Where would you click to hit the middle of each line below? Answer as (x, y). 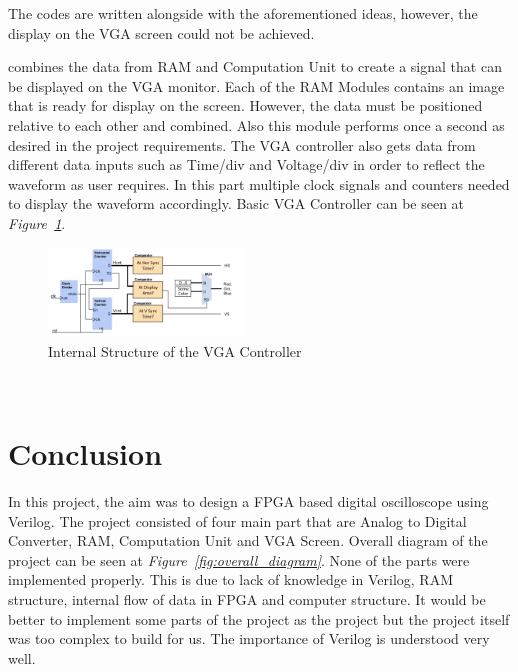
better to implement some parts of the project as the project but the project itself (259, 618)
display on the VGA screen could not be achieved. (161, 32)
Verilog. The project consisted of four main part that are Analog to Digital (237, 520)
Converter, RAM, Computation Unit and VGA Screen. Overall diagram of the (248, 540)
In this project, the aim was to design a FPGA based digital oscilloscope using (248, 500)
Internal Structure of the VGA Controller (175, 350)
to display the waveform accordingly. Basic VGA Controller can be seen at (236, 203)
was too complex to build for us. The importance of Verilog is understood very (249, 638)
